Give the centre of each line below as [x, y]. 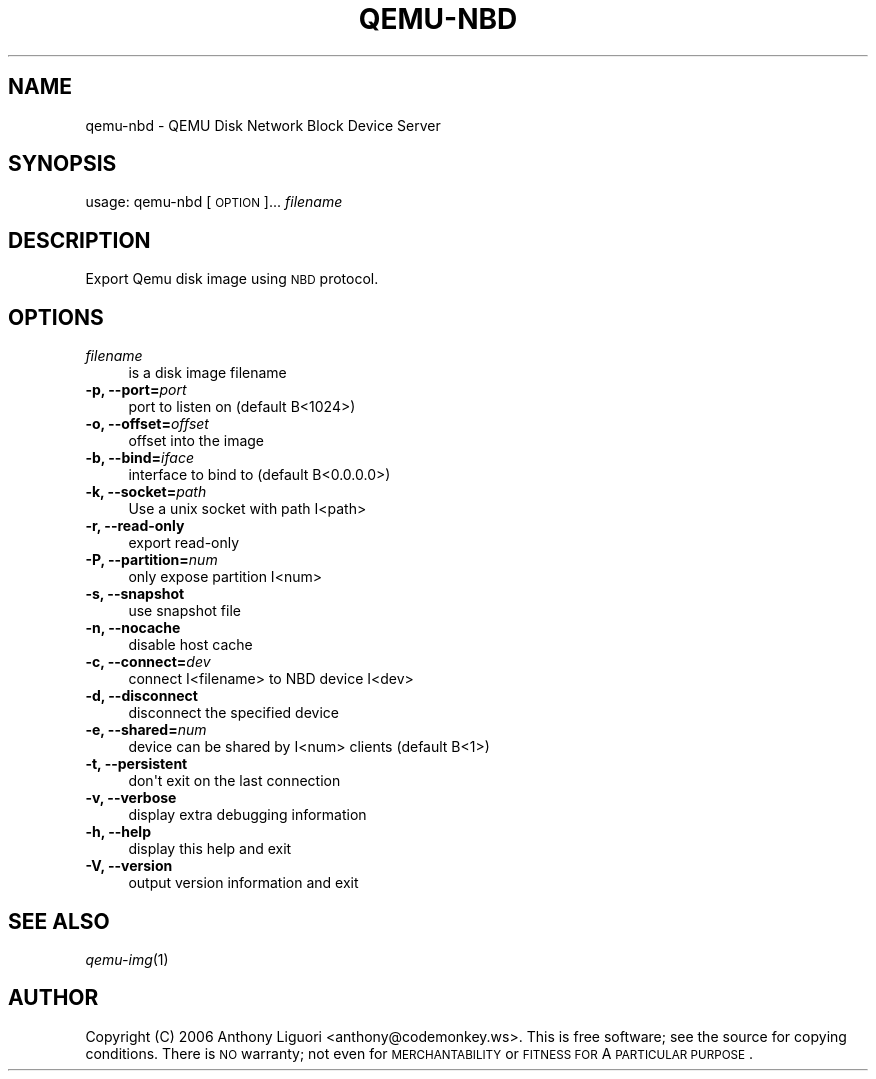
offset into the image [196, 441]
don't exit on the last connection [234, 781]
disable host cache [190, 645]
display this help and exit [210, 849]
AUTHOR [53, 998]
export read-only [184, 543]
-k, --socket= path [146, 492]
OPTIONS [56, 317]
